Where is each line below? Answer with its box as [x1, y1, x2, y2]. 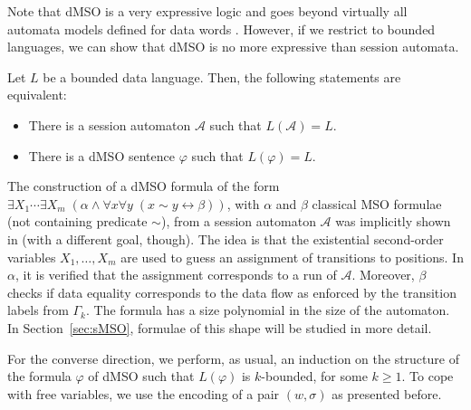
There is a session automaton [28, 115, 191, 134]
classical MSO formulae [312, 194, 442, 213]
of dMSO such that [88, 367, 195, 386]
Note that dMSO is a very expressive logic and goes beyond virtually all [7, 2, 408, 20]
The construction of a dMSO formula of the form [7, 176, 280, 195]
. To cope [401, 367, 454, 386]
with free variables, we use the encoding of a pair [7, 384, 280, 403]
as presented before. [332, 384, 442, 403]
